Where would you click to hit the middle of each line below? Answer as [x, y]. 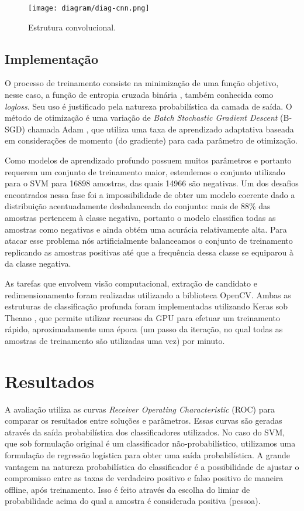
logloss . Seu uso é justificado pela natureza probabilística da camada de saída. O [148, 106]
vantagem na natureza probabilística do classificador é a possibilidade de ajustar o [152, 466]
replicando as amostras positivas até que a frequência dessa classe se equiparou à [149, 252]
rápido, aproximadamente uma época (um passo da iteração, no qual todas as [144, 329]
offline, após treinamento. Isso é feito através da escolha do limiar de [127, 489]
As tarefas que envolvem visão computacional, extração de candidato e [131, 283]
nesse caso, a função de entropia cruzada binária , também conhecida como [139, 95]
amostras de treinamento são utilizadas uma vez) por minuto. [115, 340]
